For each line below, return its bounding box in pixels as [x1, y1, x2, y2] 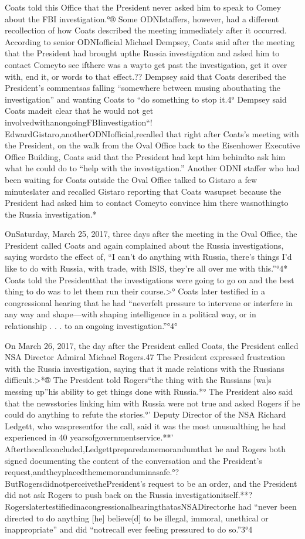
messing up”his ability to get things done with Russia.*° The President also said [5, 385, 293, 397]
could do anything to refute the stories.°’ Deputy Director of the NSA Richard [5, 408, 286, 421]
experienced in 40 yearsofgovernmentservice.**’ [5, 431, 174, 443]
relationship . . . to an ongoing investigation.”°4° [5, 320, 178, 332]
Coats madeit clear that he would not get [5, 104, 154, 117]
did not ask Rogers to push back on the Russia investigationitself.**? [5, 489, 253, 501]
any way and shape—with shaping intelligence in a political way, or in [5, 308, 256, 320]
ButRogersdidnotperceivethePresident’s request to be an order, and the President [5, 477, 297, 489]
